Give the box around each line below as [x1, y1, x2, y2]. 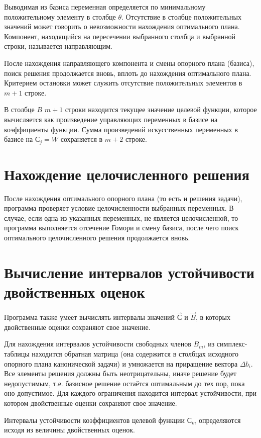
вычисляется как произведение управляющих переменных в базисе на [4, 114, 218, 124]
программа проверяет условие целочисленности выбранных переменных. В [4, 203, 234, 213]
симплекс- [216, 338, 247, 349]
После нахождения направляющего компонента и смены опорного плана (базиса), [4, 57, 254, 68]
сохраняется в [60, 134, 103, 144]
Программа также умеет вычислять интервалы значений [4, 312, 175, 322]
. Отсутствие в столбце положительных [121, 11, 241, 22]
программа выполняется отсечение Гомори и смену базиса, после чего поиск [4, 222, 239, 233]
